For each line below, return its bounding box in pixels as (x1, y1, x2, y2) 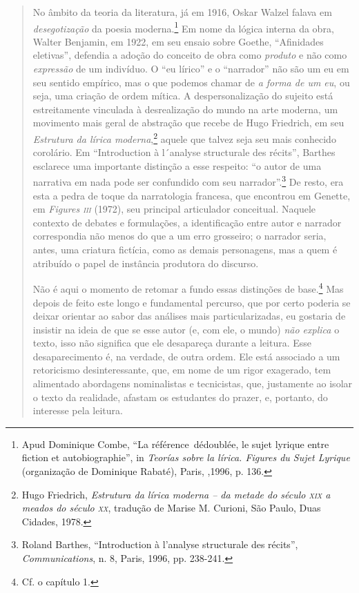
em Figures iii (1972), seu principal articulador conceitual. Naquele (32, 202, 316, 216)
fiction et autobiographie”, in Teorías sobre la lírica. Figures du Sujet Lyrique (21, 450, 350, 465)
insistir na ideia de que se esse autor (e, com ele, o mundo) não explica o (32, 322, 340, 336)
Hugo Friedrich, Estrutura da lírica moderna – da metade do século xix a (21, 487, 331, 501)
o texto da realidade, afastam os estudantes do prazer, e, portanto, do (32, 389, 328, 404)
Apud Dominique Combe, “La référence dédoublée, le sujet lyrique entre (21, 436, 329, 451)
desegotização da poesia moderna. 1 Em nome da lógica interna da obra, (32, 19, 334, 35)
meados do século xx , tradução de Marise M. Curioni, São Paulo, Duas (21, 500, 321, 515)
